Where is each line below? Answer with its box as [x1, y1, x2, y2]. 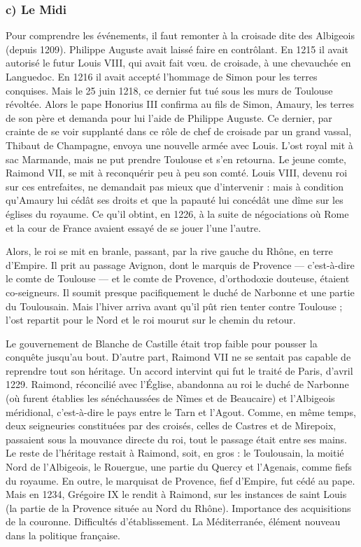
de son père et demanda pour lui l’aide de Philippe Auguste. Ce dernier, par [6, 110, 332, 125]
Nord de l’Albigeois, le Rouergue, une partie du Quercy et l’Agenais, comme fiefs [6, 459, 352, 474]
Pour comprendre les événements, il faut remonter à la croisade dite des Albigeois [6, 28, 355, 43]
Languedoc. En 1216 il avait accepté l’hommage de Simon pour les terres [6, 69, 318, 83]
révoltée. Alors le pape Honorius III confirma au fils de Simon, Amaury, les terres [6, 97, 355, 111]
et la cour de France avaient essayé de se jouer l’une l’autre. [6, 220, 261, 235]
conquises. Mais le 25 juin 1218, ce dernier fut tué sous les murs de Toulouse [6, 83, 333, 97]
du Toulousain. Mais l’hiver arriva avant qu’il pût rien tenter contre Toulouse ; [6, 298, 343, 313]
